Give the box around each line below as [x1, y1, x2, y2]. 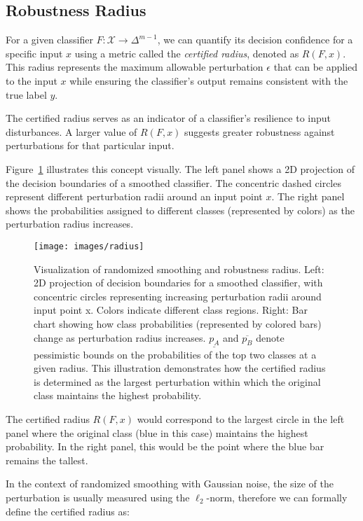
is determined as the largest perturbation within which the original [34, 374, 321, 389]
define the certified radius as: [6, 503, 130, 518]
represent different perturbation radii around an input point [6, 189, 263, 204]
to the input [6, 73, 57, 88]
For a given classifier [6, 32, 93, 47]
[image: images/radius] [34, 241, 144, 251]
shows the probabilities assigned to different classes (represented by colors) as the [6, 202, 355, 217]
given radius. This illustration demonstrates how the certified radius [34, 361, 326, 375]
